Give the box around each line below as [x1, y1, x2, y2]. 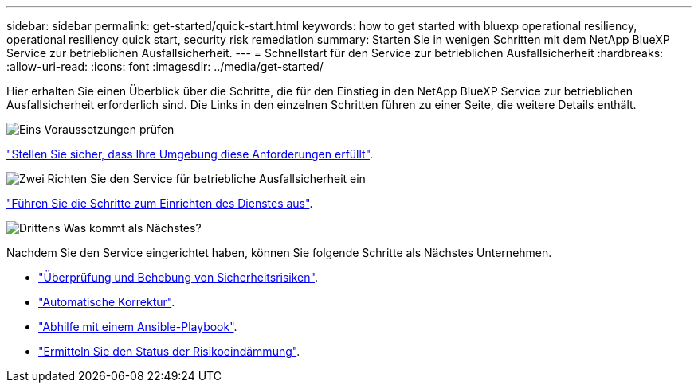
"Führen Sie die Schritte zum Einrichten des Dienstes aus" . [6, 196, 313, 210]
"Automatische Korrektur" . [38, 295, 175, 309]
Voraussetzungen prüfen [44, 123, 174, 136]
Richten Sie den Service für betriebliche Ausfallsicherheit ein [47, 172, 366, 185]
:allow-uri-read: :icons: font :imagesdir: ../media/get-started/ [6, 60, 324, 73]
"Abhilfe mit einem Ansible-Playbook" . [38, 320, 237, 333]
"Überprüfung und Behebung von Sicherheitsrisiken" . [38, 270, 318, 284]
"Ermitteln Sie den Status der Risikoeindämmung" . [38, 344, 300, 358]
